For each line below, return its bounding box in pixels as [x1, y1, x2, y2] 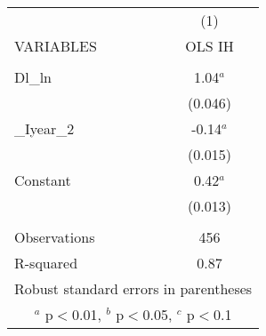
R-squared [14, 252, 78, 273]
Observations [14, 227, 95, 247]
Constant [14, 170, 71, 190]
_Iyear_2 [14, 118, 75, 139]
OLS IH [185, 36, 234, 56]
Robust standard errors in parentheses [14, 278, 253, 299]
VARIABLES [14, 36, 97, 56]
